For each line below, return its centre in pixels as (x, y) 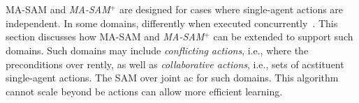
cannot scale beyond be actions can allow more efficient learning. (144, 91)
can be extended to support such (283, 37)
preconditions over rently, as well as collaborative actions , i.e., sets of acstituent (175, 64)
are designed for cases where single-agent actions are (231, 9)
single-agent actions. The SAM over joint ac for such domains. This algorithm (172, 78)
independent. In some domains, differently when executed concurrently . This (172, 23)
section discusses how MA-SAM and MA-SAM (105, 37)
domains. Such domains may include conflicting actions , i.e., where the (157, 50)
